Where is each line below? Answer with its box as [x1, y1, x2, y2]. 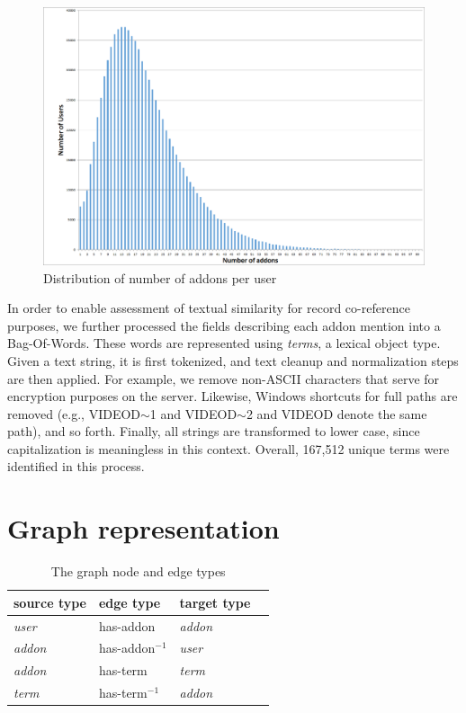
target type [179, 593, 251, 611]
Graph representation [7, 510, 280, 547]
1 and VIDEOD [149, 404, 237, 423]
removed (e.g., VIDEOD [7, 404, 141, 423]
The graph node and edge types [50, 562, 226, 581]
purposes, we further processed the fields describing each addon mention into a [7, 316, 441, 334]
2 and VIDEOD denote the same [246, 404, 427, 423]
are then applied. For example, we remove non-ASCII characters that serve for [7, 369, 440, 388]
